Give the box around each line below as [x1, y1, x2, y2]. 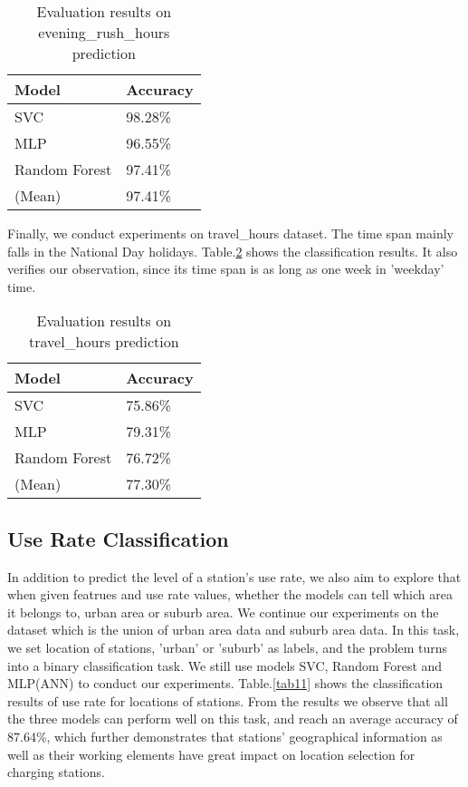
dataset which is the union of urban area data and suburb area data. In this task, [7, 620, 460, 639]
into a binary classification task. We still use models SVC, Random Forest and [7, 656, 443, 675]
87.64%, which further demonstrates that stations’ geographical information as [7, 726, 443, 745]
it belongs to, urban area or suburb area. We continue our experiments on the [7, 602, 439, 621]
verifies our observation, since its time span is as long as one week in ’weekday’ [7, 259, 444, 278]
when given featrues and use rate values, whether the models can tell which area [7, 585, 453, 604]
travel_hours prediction [29, 331, 179, 353]
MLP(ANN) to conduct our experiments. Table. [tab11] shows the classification [7, 674, 444, 693]
